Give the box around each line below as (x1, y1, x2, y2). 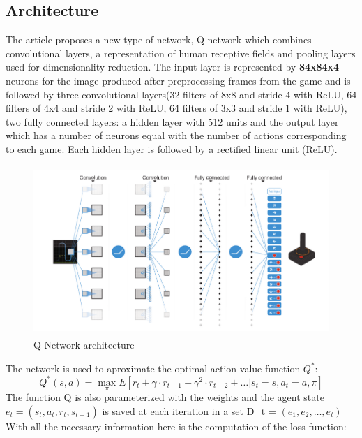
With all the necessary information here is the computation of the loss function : (6, 418, 347, 433)
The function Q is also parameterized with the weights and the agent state (6, 390, 324, 404)
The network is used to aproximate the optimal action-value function (6, 360, 301, 375)
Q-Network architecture (33, 337, 135, 352)
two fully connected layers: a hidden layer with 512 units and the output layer (6, 114, 339, 129)
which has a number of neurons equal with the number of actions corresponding (6, 128, 347, 143)
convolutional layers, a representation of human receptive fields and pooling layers (6, 45, 356, 60)
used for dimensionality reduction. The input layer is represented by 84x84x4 (6, 59, 340, 74)
